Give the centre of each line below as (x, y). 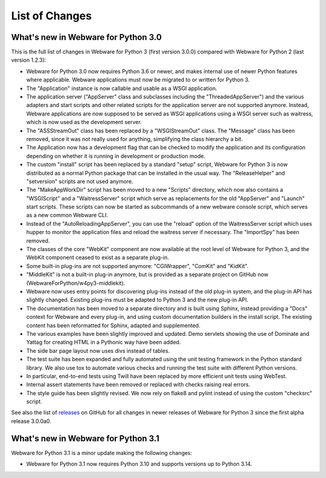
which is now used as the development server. (84, 122)
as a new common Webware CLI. (67, 215)
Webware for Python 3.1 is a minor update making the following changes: (102, 453)
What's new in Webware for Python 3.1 (85, 438)
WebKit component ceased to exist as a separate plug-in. (97, 258)
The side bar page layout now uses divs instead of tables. (98, 350)
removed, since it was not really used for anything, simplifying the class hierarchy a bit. (135, 139)
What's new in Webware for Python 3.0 (87, 37)
